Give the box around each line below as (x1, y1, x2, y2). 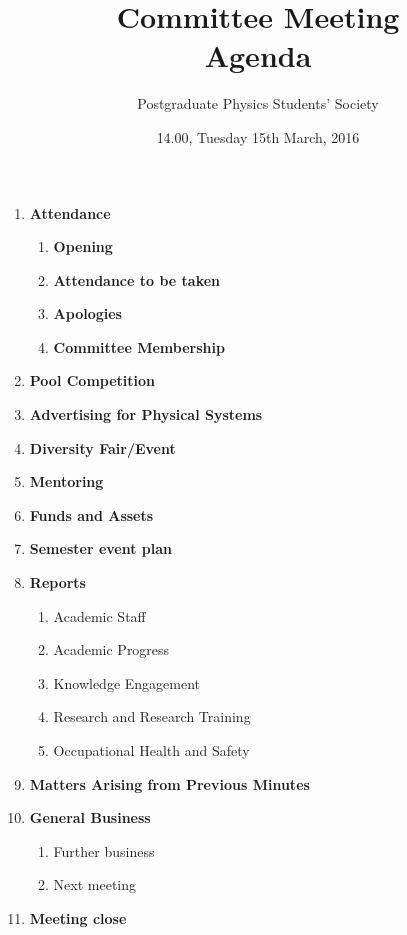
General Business (29, 807, 151, 828)
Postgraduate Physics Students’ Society (137, 93, 379, 114)
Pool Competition (29, 370, 156, 391)
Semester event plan (29, 538, 173, 559)
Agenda (204, 35, 312, 76)
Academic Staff (53, 605, 146, 626)
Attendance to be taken (53, 269, 221, 290)
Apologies (53, 303, 122, 324)
